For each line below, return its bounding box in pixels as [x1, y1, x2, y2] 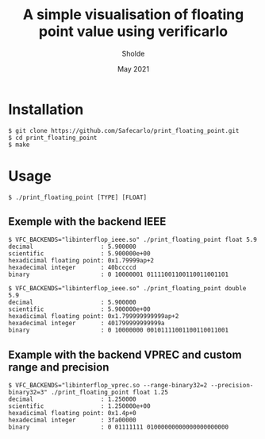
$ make [8, 141, 30, 149]
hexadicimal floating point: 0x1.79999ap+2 [8, 257, 155, 265]
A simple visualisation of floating [22, 6, 244, 24]
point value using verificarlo [38, 22, 229, 41]
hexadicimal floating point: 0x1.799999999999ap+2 [8, 313, 179, 321]
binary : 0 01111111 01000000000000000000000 [8, 423, 229, 431]
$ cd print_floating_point [8, 134, 98, 142]
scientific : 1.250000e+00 [8, 402, 151, 410]
